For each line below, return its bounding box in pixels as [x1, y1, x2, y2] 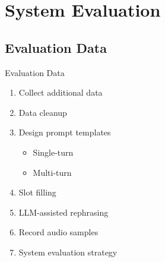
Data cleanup [18, 106, 67, 118]
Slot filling [18, 186, 56, 198]
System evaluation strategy [18, 245, 118, 258]
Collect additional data [18, 86, 103, 99]
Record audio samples [18, 226, 99, 238]
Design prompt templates [18, 126, 111, 138]
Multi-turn [33, 166, 72, 178]
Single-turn [33, 146, 74, 158]
